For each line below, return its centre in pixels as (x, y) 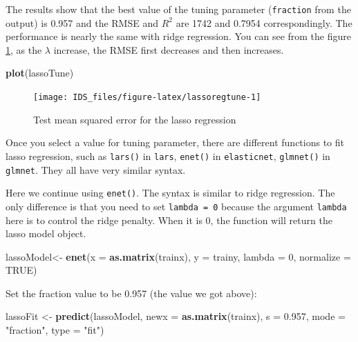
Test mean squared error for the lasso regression (135, 119)
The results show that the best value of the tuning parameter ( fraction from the (178, 9)
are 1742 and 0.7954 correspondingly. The (264, 22)
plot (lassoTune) (40, 73)
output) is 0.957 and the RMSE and (82, 22)
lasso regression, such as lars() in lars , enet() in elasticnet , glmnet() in (168, 155)
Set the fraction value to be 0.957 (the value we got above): (131, 293)
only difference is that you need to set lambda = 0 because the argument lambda (176, 206)
